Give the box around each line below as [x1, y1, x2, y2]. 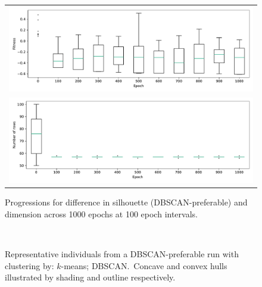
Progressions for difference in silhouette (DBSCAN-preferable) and [5, 196, 248, 208]
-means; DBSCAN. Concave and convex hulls [61, 259, 227, 272]
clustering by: [5, 259, 54, 272]
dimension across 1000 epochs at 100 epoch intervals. [5, 207, 198, 220]
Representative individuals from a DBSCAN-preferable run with [5, 248, 239, 260]
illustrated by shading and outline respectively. [5, 271, 176, 283]
